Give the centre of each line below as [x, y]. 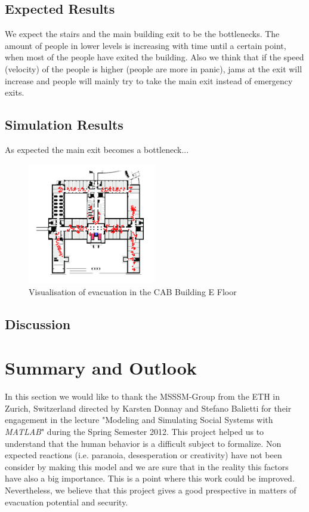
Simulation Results [64, 125]
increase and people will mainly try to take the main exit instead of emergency [149, 80]
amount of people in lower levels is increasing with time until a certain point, [146, 45]
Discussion [38, 324]
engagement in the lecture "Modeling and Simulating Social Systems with [139, 420]
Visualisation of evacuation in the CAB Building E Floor [133, 291]
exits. [15, 92]
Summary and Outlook [101, 368]
